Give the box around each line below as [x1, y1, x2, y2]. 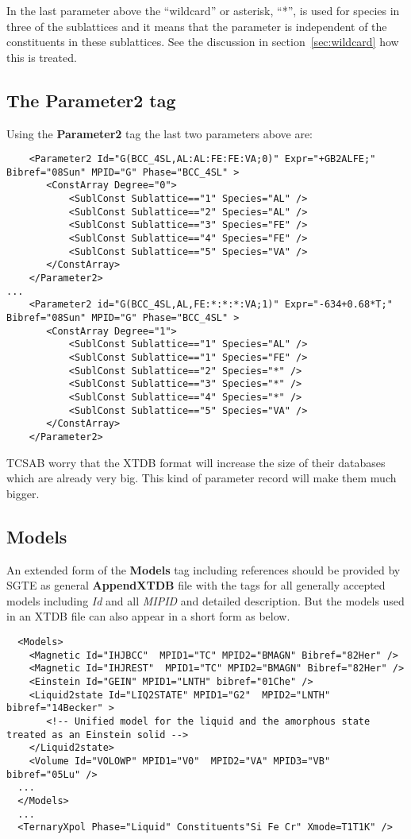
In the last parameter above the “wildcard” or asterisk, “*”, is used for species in [6, 2, 400, 18]
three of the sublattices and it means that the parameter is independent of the [6, 17, 387, 34]
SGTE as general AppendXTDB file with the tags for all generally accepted [6, 577, 386, 593]
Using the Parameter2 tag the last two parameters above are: [6, 125, 313, 141]
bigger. [6, 485, 40, 501]
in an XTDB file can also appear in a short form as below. [6, 608, 290, 624]
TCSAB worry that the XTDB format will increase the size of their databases [6, 454, 386, 470]
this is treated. [6, 48, 77, 65]
